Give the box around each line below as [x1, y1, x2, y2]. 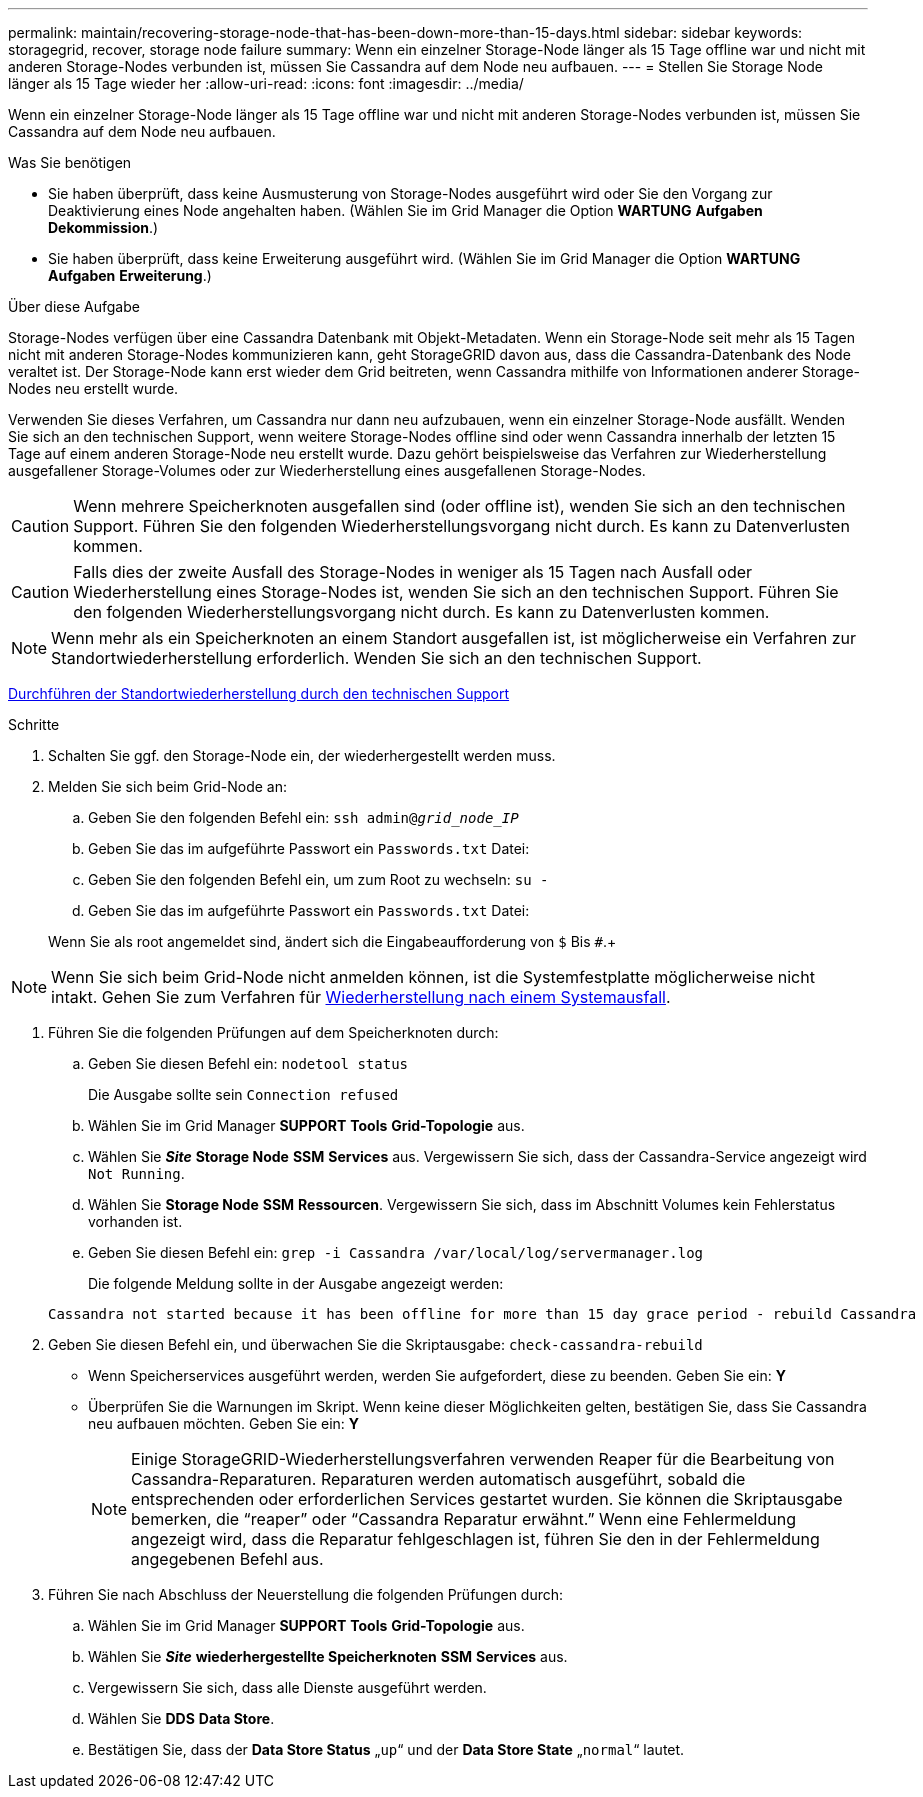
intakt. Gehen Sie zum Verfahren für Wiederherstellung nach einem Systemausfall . [51, 987, 671, 1007]
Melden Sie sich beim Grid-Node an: [48, 778, 287, 795]
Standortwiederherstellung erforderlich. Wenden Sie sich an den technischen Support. [51, 648, 702, 668]
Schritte [8, 716, 60, 733]
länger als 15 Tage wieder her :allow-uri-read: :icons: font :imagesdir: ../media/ [8, 75, 524, 92]
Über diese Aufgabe [8, 298, 140, 315]
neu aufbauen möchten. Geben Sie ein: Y [88, 1415, 360, 1432]
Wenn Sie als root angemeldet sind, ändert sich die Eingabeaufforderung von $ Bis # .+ [48, 933, 617, 950]
